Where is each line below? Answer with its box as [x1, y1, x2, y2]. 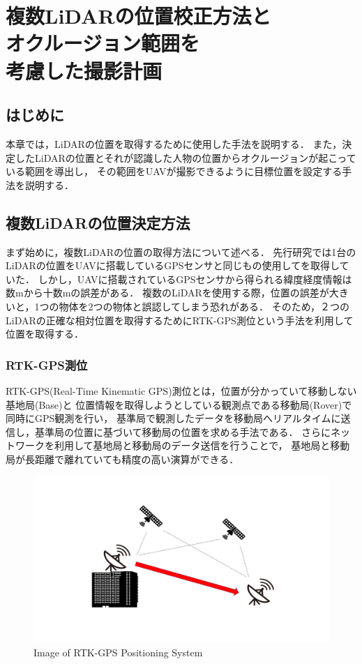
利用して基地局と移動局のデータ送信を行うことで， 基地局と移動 [54, 438, 350, 453]
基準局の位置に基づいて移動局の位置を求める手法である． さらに [34, 424, 331, 439]
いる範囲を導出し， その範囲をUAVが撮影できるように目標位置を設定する [6, 164, 342, 179]
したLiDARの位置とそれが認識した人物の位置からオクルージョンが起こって [15, 150, 356, 165]
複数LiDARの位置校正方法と [6, 1, 271, 30]
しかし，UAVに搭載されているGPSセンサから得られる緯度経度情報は [38, 271, 352, 286]
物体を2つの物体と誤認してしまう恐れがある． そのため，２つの [59, 299, 349, 313]
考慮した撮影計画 [6, 56, 163, 84]
